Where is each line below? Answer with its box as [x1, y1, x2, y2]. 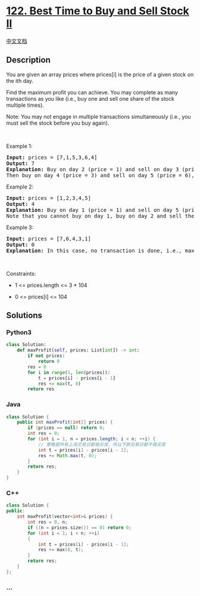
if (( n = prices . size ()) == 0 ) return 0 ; [27, 524, 132, 530]
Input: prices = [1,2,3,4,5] [6, 194, 91, 201]
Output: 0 [6, 241, 35, 248]
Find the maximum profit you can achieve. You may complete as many [6, 88, 179, 96]
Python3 [6, 328, 32, 336]
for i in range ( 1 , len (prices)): [27, 369, 111, 375]
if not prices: [27, 353, 65, 359]
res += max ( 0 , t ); [37, 547, 84, 553]
